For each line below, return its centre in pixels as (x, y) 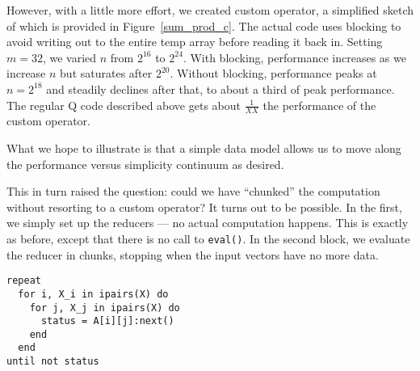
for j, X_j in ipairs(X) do (105, 308)
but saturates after (106, 73)
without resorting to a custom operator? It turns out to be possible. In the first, (204, 207)
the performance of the (319, 105)
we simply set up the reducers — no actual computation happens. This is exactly (208, 223)
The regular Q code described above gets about (124, 105)
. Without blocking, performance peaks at (273, 73)
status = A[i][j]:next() (107, 321)
